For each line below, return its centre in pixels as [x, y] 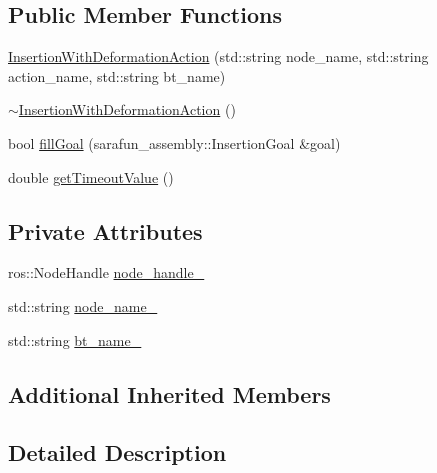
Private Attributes [105, 230]
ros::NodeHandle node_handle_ [106, 272]
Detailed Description [117, 452]
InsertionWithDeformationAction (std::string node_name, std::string [218, 56]
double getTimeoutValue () [91, 176]
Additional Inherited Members [169, 393]
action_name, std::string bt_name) [117, 75]
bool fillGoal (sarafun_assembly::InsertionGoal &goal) [174, 142]
